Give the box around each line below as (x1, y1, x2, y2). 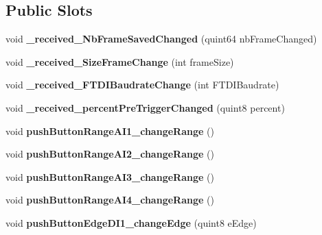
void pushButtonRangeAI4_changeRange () (5, 193, 214, 207)
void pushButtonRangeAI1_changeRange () (5, 123, 214, 138)
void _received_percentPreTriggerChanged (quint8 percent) (5, 100, 285, 114)
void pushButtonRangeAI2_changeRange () (5, 147, 214, 161)
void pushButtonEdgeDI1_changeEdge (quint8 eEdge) (5, 215, 257, 230)
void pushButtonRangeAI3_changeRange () (5, 169, 214, 184)
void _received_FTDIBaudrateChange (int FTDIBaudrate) (5, 77, 279, 92)
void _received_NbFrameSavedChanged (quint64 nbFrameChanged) (5, 32, 317, 46)
